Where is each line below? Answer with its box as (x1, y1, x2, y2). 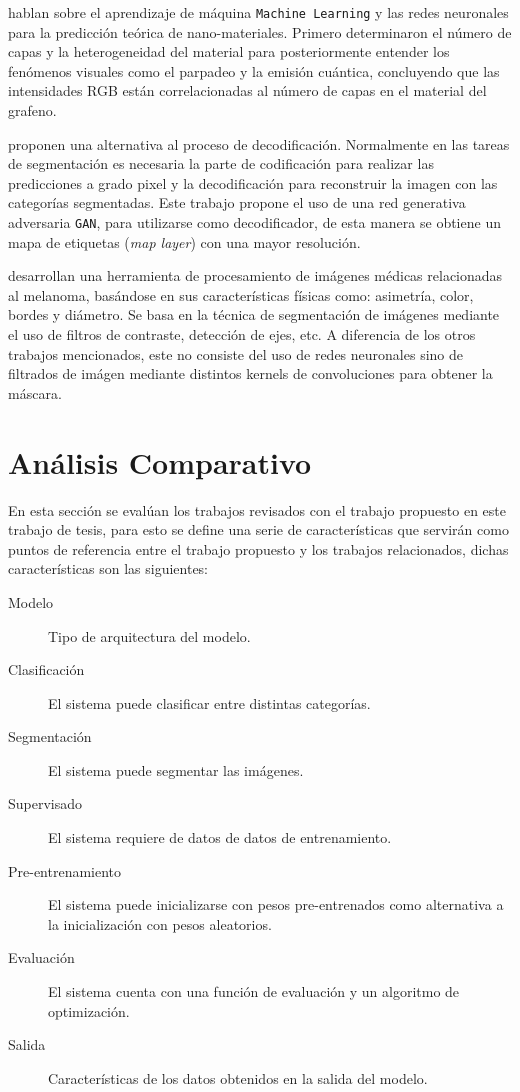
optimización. (48, 1000, 130, 1021)
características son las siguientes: (8, 558, 209, 579)
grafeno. (8, 100, 57, 121)
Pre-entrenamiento (8, 860, 122, 881)
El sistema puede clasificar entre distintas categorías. (48, 692, 371, 713)
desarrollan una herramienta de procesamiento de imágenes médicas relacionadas (8, 265, 503, 286)
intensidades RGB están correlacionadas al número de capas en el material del (8, 80, 487, 101)
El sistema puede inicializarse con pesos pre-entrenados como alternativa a (48, 894, 504, 915)
